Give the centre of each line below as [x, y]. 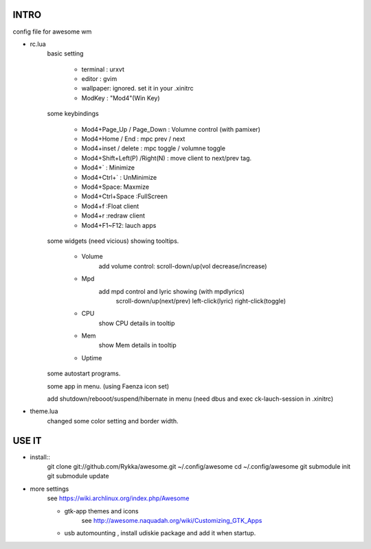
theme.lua [44, 411]
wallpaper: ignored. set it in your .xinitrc [137, 89]
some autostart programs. [84, 373]
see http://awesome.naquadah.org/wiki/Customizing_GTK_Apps [172, 521]
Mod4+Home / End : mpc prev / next [133, 139]
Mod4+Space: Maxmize [115, 187]
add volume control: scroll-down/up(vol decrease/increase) [183, 266]
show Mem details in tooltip [137, 345]
